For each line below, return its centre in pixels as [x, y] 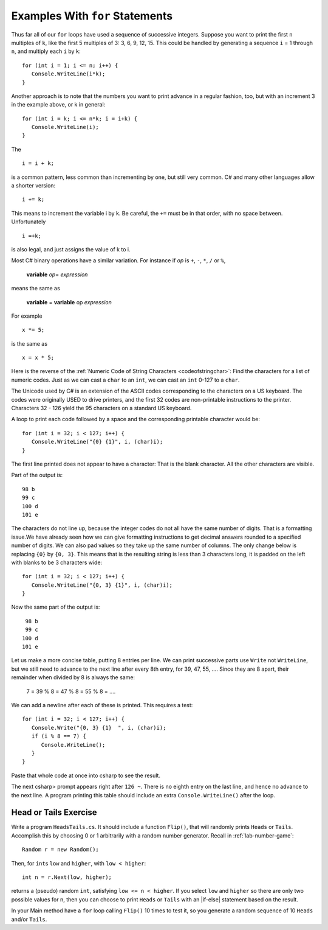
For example [27, 316]
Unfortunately [29, 222]
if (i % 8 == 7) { [59, 736]
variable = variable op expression [69, 302]
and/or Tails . [29, 919]
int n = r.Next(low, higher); [67, 877]
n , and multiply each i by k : [46, 51]
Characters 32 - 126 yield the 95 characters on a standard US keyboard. [101, 408]
